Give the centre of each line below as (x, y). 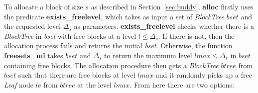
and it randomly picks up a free (204, 75)
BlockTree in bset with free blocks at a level (70, 36)
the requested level (33, 26)
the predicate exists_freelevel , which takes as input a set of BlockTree (114, 16)
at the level (94, 84)
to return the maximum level (148, 55)
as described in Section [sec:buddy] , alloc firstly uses (172, 6)
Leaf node (19, 84)
